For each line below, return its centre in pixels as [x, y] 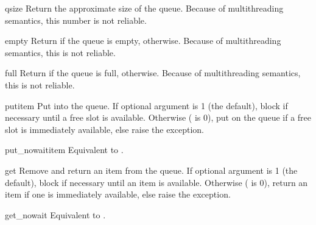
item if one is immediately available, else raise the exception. [118, 194]
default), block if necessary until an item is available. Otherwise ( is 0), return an [156, 182]
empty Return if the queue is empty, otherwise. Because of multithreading [143, 41]
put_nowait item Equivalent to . [64, 150]
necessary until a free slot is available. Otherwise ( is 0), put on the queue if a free [158, 117]
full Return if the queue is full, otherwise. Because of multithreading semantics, [153, 73]
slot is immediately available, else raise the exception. [104, 129]
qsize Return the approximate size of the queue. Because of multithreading [144, 8]
